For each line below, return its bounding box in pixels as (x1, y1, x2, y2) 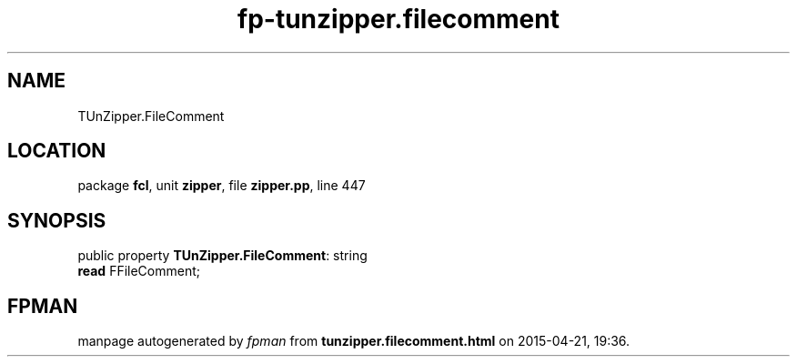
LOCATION (7, 139, 106, 163)
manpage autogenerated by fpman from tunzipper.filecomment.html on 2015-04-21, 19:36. (77, 333, 631, 349)
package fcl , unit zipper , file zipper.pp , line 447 (77, 177, 366, 194)
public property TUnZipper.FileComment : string (77, 248, 368, 264)
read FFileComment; (77, 263, 200, 279)
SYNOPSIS (7, 208, 106, 232)
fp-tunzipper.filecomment (237, 4, 560, 35)
